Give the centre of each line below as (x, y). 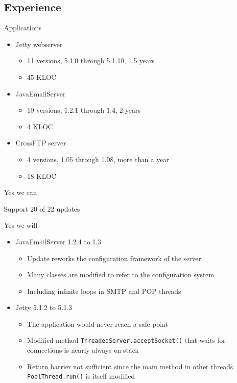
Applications (23, 28)
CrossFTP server (41, 143)
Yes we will (21, 225)
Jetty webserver (39, 44)
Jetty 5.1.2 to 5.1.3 (44, 307)
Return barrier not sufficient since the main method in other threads (130, 366)
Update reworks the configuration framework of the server (114, 258)
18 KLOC (42, 176)
